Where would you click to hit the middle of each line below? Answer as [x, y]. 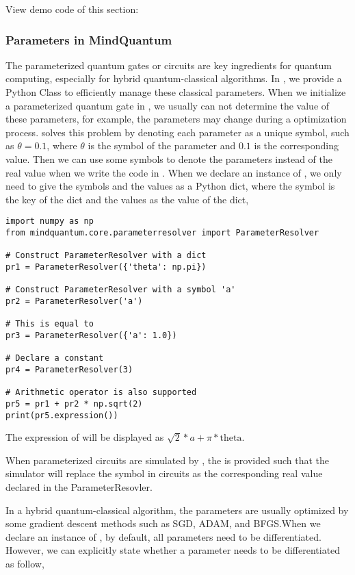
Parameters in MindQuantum [89, 39]
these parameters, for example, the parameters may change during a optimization [176, 119]
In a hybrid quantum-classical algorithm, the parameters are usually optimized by [177, 510]
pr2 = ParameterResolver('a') [74, 301]
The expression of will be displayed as [85, 437]
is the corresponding [297, 145]
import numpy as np [50, 221]
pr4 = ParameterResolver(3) [69, 369]
